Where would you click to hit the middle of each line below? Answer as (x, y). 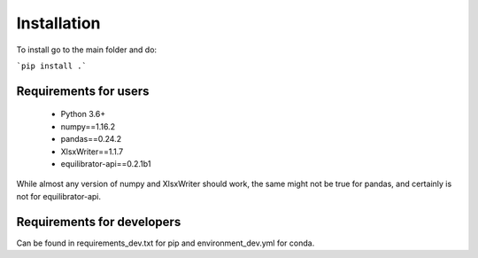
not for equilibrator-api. (59, 196)
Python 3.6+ (83, 114)
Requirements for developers (99, 222)
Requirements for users (83, 91)
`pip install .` (52, 66)
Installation (58, 23)
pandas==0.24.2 (91, 139)
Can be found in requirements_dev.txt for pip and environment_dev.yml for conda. (166, 243)
